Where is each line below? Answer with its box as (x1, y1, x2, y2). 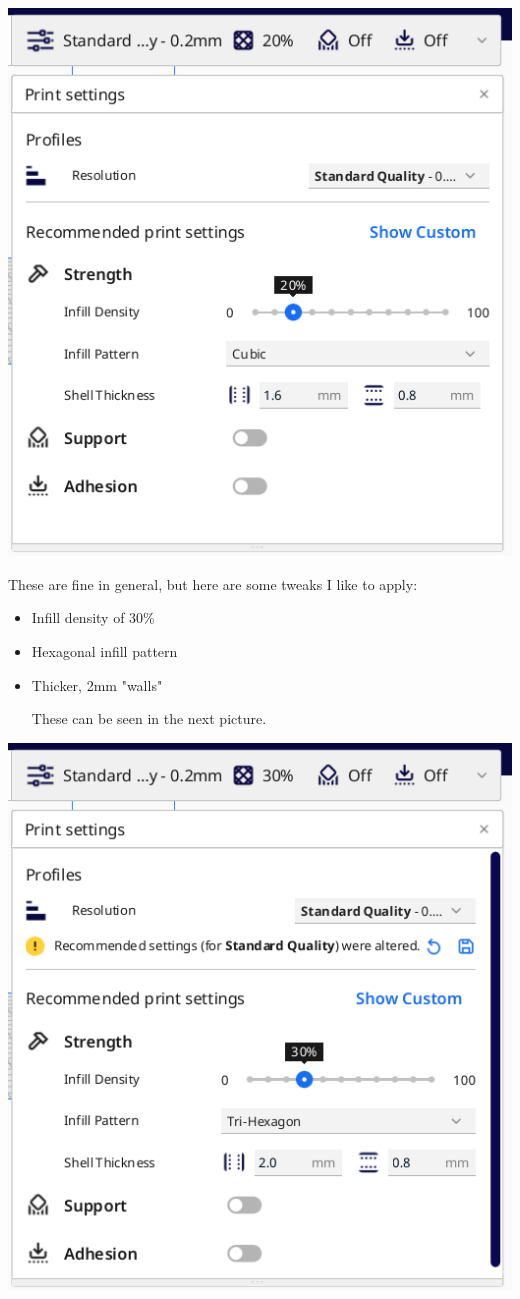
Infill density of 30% (31, 607, 155, 628)
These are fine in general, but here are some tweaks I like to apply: (8, 573, 418, 594)
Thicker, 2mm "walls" (31, 674, 163, 695)
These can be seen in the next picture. (31, 708, 267, 729)
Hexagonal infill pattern (31, 640, 178, 661)
